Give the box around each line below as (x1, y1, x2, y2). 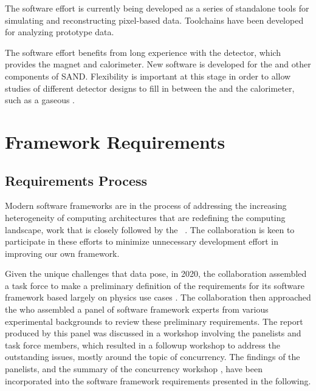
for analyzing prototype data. (5, 25, 114, 38)
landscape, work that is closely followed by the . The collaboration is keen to (5, 223, 295, 236)
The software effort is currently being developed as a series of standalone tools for (5, 2, 309, 14)
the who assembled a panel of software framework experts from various (5, 303, 269, 316)
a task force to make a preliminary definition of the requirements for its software (5, 279, 304, 291)
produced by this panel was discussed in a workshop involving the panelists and (5, 327, 301, 339)
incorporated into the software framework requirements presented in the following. (5, 374, 311, 387)
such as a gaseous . (5, 93, 75, 106)
